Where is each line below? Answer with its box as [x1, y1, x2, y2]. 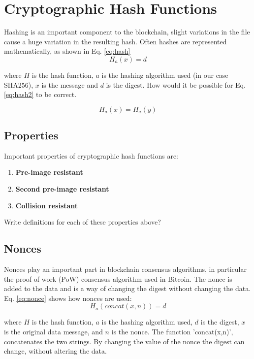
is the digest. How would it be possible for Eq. [106, 79, 246, 90]
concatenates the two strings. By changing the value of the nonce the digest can [4, 336, 245, 346]
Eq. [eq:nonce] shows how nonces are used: [4, 293, 132, 303]
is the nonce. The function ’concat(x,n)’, [111, 326, 233, 337]
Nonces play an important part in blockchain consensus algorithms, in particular [4, 264, 247, 274]
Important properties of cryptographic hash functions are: [4, 150, 179, 161]
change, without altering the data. [4, 346, 107, 356]
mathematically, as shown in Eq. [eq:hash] [4, 46, 130, 56]
